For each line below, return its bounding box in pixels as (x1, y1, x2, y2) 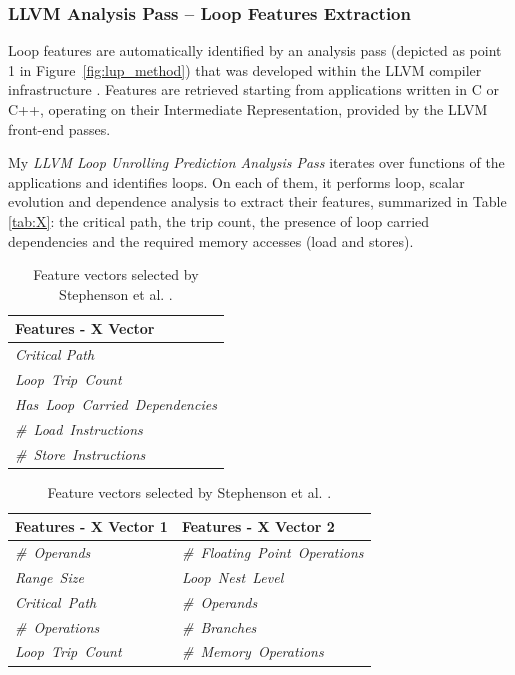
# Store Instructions (15, 443, 146, 464)
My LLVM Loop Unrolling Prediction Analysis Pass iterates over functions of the (8, 152, 505, 173)
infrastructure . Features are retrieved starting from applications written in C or (8, 79, 499, 100)
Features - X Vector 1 (15, 516, 168, 537)
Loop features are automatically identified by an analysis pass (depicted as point (8, 40, 502, 61)
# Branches (181, 616, 257, 637)
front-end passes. (8, 118, 111, 139)
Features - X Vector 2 (181, 516, 335, 537)
